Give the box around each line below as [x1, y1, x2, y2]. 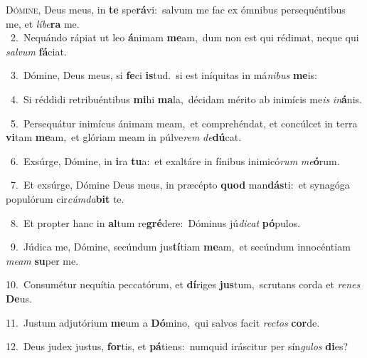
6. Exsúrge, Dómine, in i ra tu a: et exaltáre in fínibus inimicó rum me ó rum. [10, 153, 340, 168]
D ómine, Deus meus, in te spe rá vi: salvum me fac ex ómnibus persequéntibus [6, 2, 346, 16]
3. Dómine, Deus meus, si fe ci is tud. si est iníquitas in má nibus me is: [10, 68, 318, 83]
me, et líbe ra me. [6, 16, 80, 31]
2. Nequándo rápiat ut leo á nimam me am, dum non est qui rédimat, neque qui [10, 30, 359, 45]
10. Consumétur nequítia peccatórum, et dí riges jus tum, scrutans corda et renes [6, 277, 361, 292]
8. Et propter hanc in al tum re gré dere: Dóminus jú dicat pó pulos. [10, 215, 301, 230]
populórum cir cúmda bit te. [6, 191, 124, 206]
